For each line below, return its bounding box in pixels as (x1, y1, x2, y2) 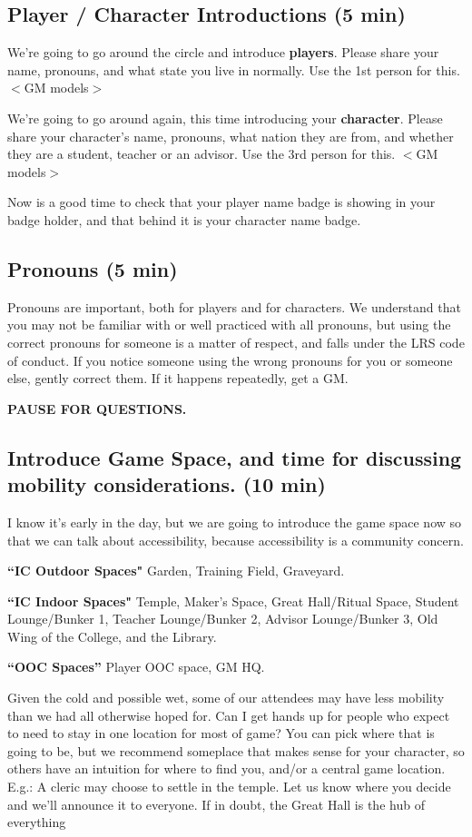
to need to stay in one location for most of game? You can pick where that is (7, 724, 435, 743)
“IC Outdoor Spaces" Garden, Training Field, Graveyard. (7, 561, 345, 580)
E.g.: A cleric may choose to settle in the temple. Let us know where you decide (7, 777, 451, 796)
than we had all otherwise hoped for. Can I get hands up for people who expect (7, 705, 450, 724)
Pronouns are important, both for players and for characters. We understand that (7, 297, 461, 316)
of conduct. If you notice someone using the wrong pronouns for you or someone (7, 350, 453, 369)
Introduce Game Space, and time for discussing (7, 443, 462, 471)
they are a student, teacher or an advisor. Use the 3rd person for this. (7, 144, 396, 163)
